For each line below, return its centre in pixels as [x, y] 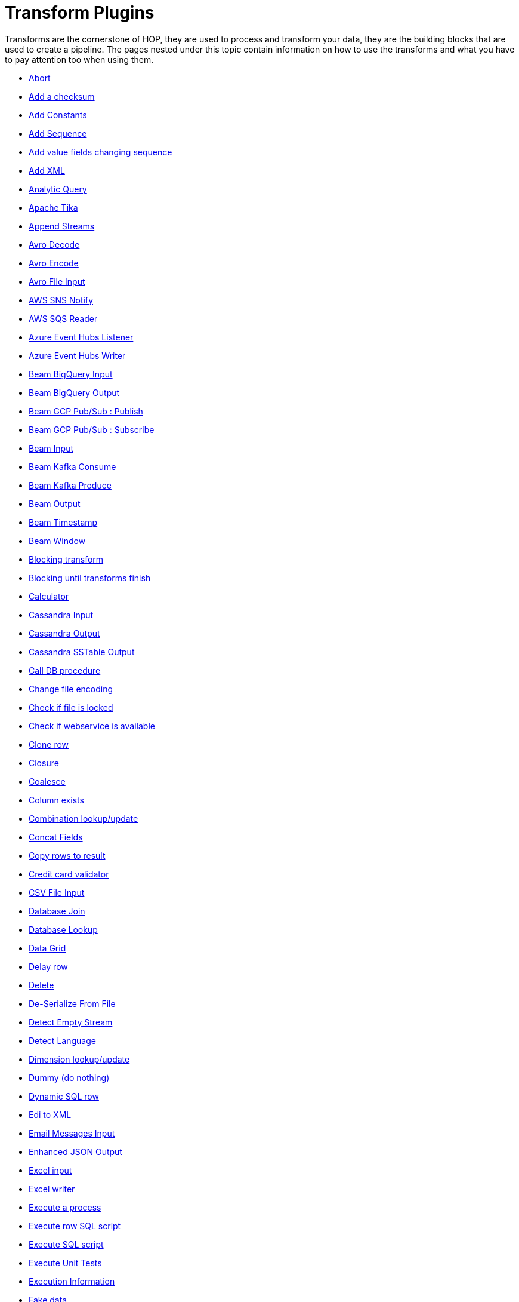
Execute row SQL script [75, 1226]
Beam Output [55, 503]
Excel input [50, 1170]
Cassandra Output [64, 633]
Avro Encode [54, 263]
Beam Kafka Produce [70, 485]
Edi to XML [50, 1114]
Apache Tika [53, 207]
